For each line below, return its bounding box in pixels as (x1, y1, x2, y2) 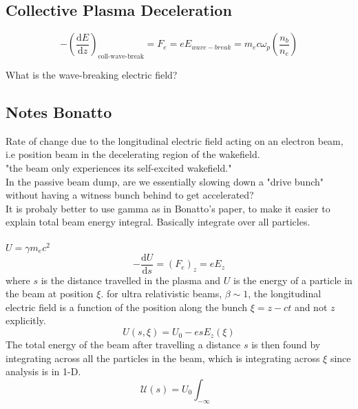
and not (294, 299, 328, 314)
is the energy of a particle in (233, 272, 352, 287)
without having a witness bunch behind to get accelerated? (6, 188, 254, 202)
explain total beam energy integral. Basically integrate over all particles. (6, 215, 310, 229)
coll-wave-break (98, 53, 144, 60)
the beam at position (6, 286, 94, 301)
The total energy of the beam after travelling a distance (6, 337, 241, 352)
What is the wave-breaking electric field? (6, 68, 178, 81)
